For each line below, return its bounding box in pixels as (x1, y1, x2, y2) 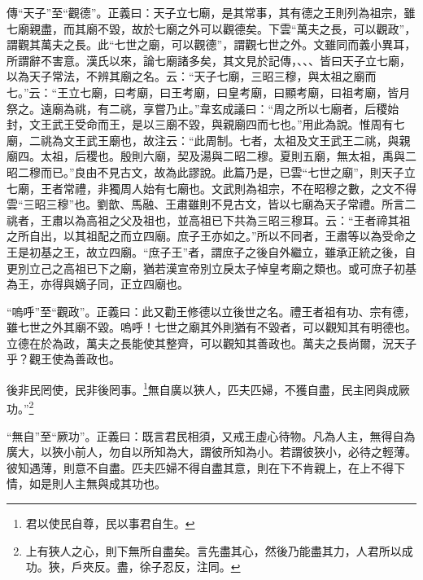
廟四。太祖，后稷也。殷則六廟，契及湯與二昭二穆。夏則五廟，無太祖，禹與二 (7, 147, 416, 165)
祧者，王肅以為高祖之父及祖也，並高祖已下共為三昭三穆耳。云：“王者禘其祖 (7, 211, 411, 228)
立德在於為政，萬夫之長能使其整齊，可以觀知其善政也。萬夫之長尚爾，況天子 (7, 334, 416, 351)
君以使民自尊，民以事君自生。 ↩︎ (25, 514, 195, 531)
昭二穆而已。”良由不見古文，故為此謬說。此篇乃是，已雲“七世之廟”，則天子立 (7, 163, 416, 180)
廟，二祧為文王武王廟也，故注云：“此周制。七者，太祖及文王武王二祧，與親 (7, 131, 411, 148)
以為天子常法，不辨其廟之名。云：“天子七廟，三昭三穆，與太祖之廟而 (7, 68, 377, 85)
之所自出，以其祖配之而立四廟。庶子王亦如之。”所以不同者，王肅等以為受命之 (7, 227, 416, 244)
